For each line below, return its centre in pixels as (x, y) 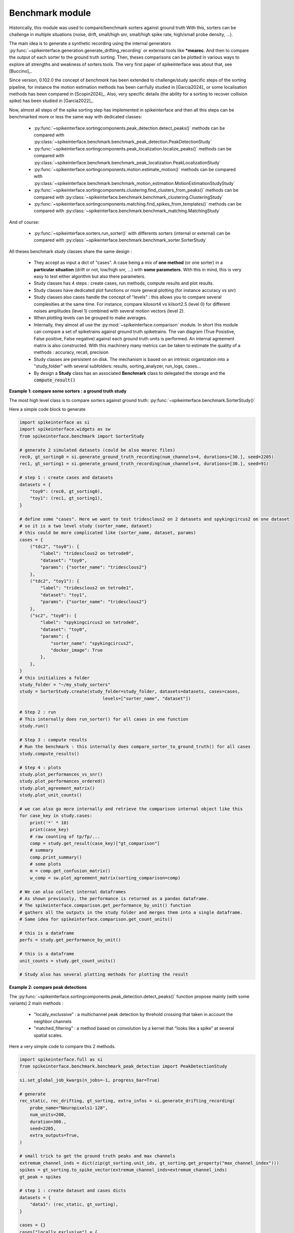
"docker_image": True (77, 650)
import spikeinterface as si (55, 422)
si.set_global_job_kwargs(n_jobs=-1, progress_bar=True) (90, 1080)
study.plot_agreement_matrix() (57, 788)
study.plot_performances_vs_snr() (61, 774)
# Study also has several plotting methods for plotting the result (104, 975)
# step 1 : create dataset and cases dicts (73, 1191)
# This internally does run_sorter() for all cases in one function (104, 719)
